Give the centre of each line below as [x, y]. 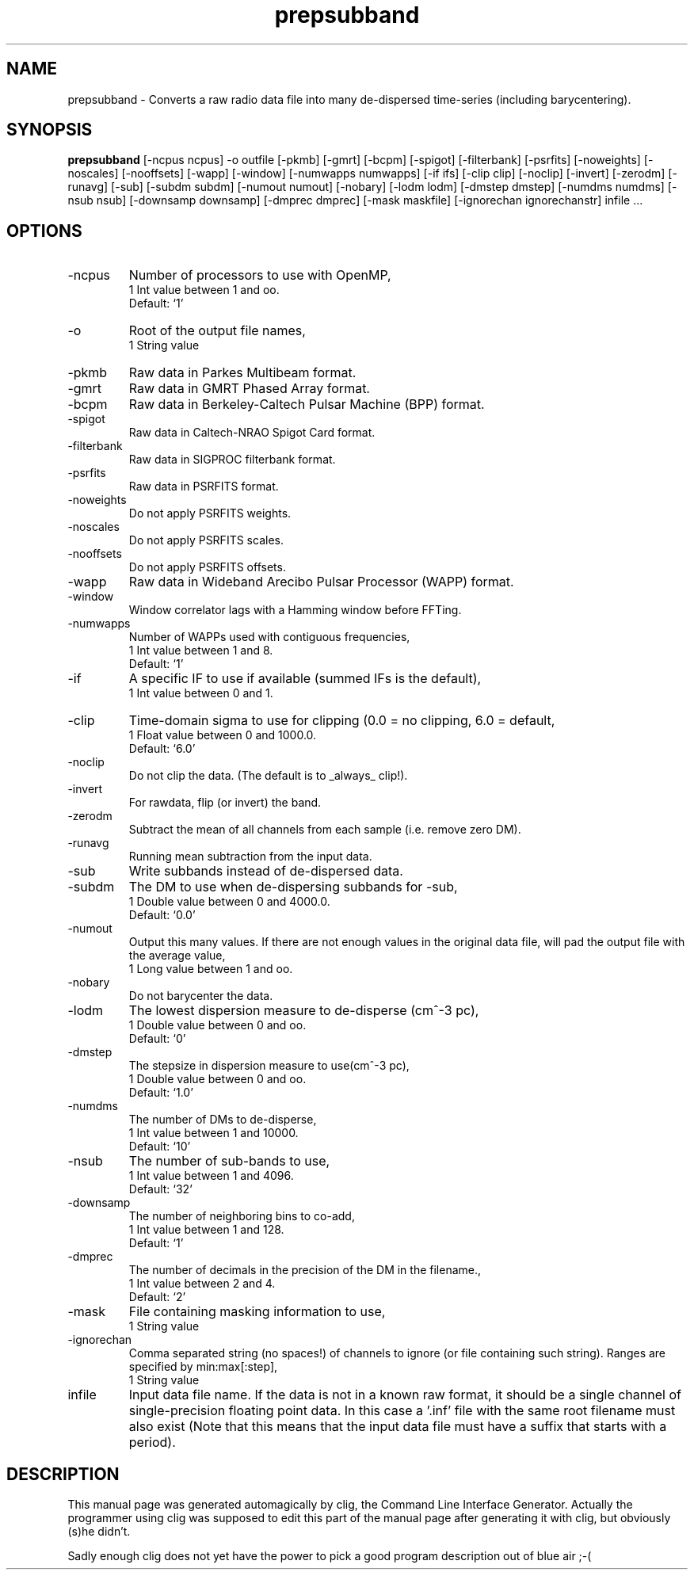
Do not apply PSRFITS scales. [206, 540]
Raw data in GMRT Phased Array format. [249, 389]
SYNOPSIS [50, 130]
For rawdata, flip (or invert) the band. [225, 803]
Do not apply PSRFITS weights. [210, 513]
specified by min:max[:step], [203, 1367]
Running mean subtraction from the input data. [250, 857]
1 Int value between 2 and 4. [202, 1284]
